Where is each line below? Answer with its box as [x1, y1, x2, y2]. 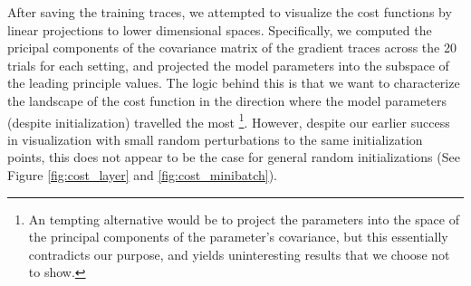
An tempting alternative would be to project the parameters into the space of [28, 209, 459, 228]
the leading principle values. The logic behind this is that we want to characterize [7, 73, 460, 92]
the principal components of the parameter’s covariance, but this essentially [28, 227, 448, 246]
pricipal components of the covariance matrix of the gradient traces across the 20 [7, 38, 457, 57]
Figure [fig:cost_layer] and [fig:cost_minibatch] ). [7, 166, 277, 184]
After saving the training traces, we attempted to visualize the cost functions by [7, 3, 452, 21]
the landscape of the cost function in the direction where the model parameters [7, 91, 447, 110]
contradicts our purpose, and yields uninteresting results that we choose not [28, 244, 450, 263]
